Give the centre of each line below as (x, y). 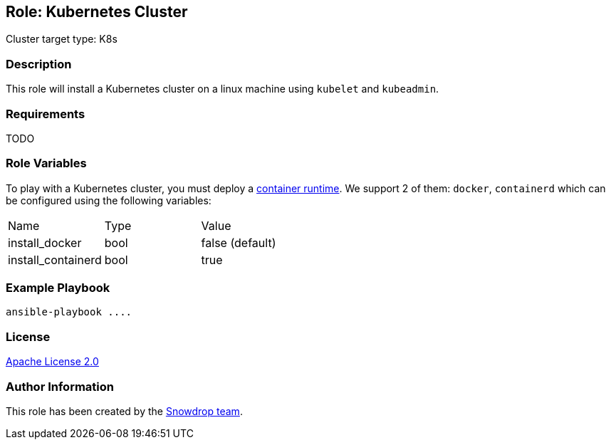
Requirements (46, 114)
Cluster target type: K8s (62, 39)
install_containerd (55, 260)
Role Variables (46, 163)
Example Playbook (58, 288)
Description (39, 64)
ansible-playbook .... (69, 312)
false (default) (239, 242)
